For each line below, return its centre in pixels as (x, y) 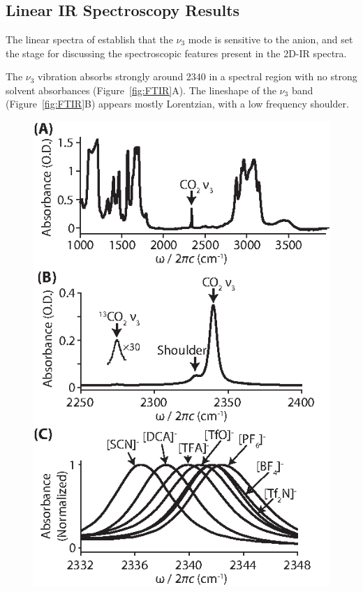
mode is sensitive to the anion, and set (271, 39)
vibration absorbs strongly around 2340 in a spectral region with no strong (198, 76)
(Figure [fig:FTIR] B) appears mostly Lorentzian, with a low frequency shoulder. (177, 104)
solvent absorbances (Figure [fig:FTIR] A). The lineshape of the (141, 90)
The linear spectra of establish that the (89, 39)
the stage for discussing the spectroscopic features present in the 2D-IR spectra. (176, 53)
